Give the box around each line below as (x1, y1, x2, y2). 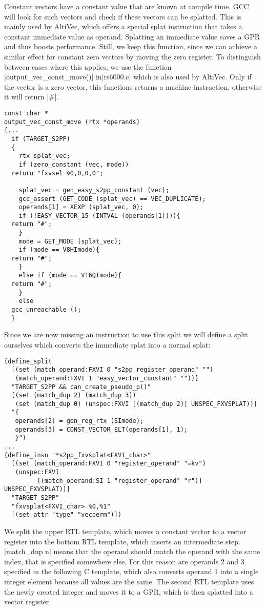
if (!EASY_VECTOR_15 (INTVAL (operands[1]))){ (18, 212, 180, 219)
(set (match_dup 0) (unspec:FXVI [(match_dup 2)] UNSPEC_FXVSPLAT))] (15, 400, 257, 408)
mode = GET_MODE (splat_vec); (18, 237, 122, 245)
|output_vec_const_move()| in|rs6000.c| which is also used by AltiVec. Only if (4, 71, 252, 82)
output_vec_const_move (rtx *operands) (4, 118, 140, 126)
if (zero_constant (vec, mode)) (18, 160, 129, 168)
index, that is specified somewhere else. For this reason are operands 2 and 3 (4, 556, 244, 566)
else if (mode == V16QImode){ (18, 272, 122, 279)
